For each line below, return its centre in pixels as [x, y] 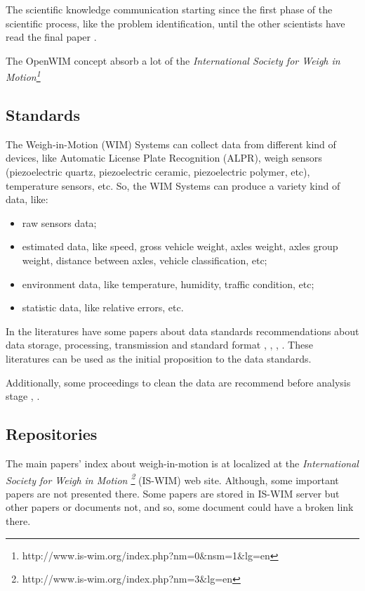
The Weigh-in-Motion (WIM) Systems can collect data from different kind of [171, 144]
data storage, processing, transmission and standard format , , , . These [159, 345]
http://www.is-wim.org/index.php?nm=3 [111, 579]
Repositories [52, 434]
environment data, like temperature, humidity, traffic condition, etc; [168, 284]
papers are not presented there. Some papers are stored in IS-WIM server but [173, 493]
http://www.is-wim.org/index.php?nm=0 [111, 555]
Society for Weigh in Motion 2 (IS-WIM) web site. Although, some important [172, 479]
